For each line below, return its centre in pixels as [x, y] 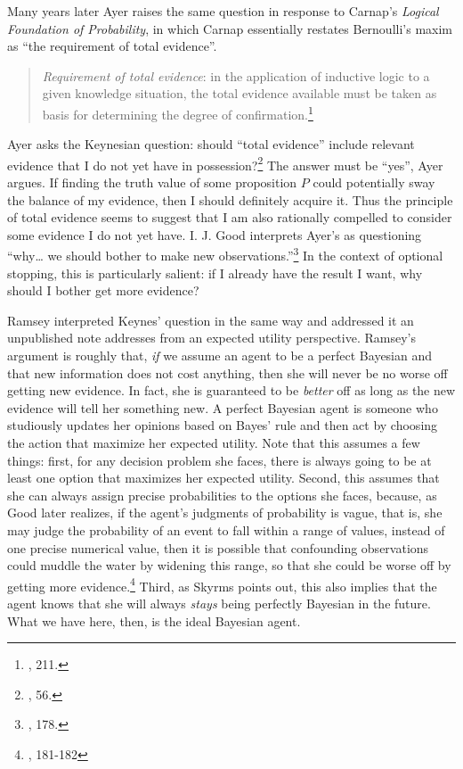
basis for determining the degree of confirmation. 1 [178, 112]
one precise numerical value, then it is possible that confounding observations [218, 547]
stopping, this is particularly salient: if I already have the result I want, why [215, 273]
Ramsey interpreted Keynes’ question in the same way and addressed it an [211, 320]
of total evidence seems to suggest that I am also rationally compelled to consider [230, 217]
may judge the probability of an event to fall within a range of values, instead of [226, 530]
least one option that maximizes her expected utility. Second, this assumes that [223, 478]
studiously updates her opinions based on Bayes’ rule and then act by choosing [223, 425]
